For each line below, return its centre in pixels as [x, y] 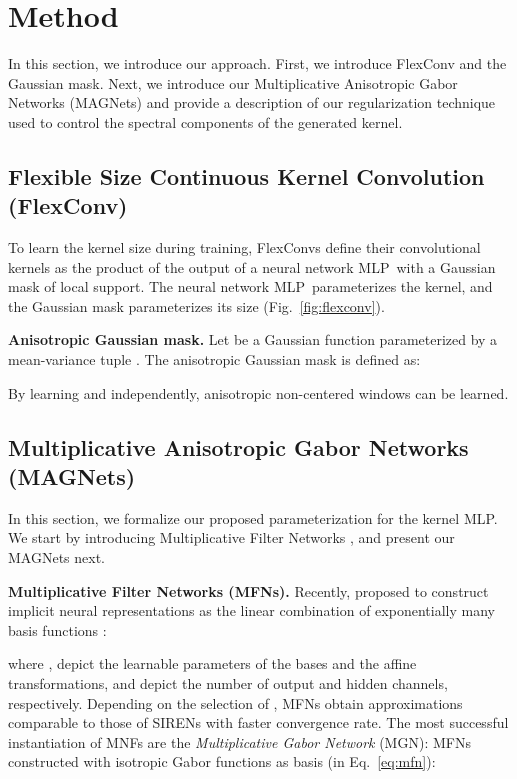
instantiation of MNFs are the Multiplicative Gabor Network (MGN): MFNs [239, 741]
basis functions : [57, 629]
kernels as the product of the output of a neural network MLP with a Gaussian [252, 266]
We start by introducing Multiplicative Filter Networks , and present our [231, 537]
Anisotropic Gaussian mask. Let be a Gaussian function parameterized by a [253, 339]
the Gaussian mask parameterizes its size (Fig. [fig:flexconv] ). [196, 305]
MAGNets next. [57, 557]
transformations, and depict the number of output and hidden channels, [228, 683]
